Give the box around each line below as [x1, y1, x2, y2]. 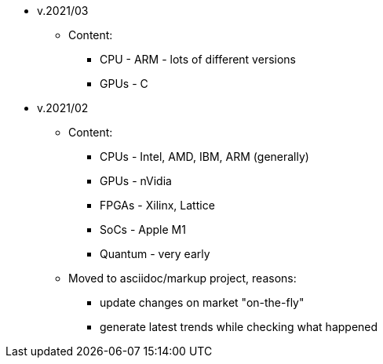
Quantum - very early [100, 247, 210, 260]
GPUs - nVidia [100, 174, 172, 187]
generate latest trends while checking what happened [100, 320, 378, 333]
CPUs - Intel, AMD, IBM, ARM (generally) [100, 150, 309, 163]
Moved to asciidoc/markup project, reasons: [68, 271, 297, 285]
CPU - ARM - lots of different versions [100, 53, 296, 66]
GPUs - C [100, 77, 148, 90]
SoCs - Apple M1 [100, 223, 186, 236]
